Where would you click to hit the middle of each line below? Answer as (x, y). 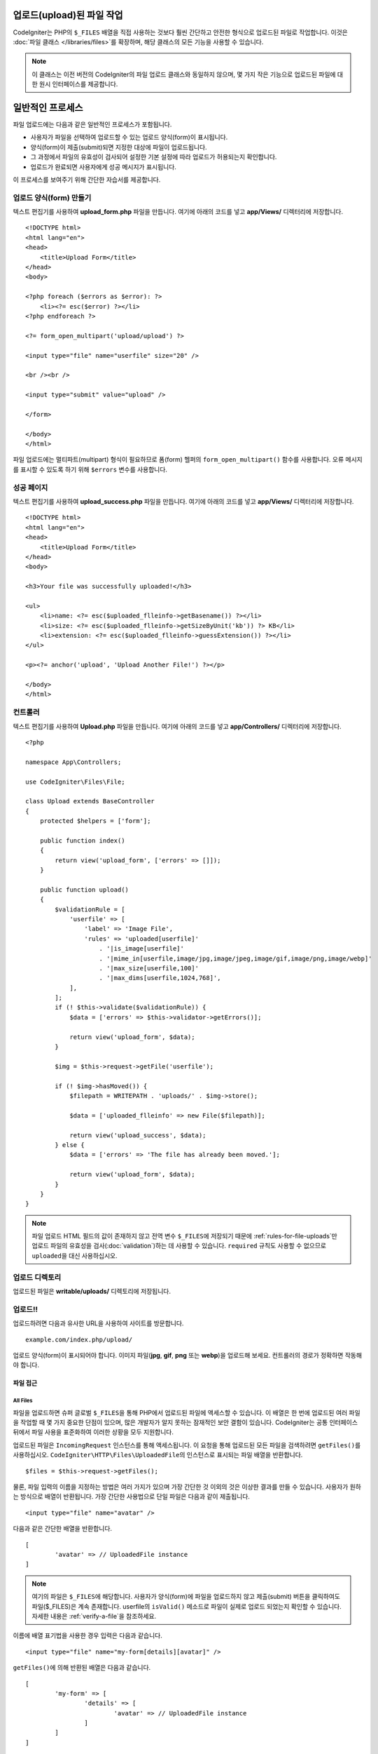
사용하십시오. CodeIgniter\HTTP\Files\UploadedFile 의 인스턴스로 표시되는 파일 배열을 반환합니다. (158, 1455)
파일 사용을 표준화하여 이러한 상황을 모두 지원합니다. (103, 1432)
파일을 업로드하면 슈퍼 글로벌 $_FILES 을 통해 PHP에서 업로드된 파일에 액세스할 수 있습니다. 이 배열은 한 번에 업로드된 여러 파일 (187, 1412)
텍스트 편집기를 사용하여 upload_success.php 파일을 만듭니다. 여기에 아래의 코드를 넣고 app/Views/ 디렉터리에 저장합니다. (183, 501)
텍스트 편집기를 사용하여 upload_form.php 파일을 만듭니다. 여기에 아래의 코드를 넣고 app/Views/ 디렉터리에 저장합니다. (178, 212)
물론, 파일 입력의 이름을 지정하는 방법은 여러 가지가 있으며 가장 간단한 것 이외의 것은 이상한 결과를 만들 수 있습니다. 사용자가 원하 (187, 1487)
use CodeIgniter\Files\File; (75, 782)
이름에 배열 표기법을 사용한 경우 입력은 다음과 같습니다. (87, 1635)
